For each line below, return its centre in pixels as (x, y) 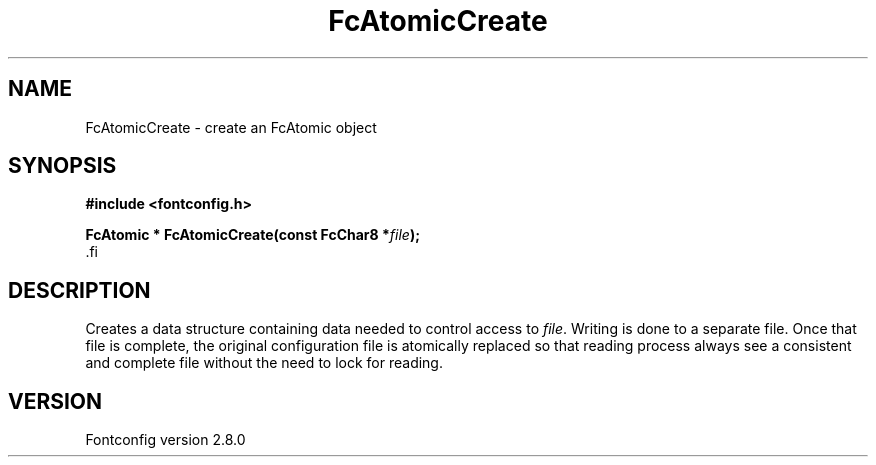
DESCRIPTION (79, 290)
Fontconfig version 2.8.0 (165, 440)
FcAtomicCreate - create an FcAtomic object (231, 127)
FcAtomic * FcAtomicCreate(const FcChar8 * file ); (252, 235)
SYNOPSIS (62, 166)
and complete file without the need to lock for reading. (264, 363)
